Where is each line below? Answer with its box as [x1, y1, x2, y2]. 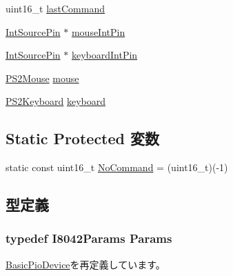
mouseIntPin [71, 24, 125, 39]
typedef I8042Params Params [6, 230, 172, 247]
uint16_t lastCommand [6, 1, 105, 15]
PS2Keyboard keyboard [6, 94, 106, 108]
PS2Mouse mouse [6, 70, 79, 85]
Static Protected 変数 [6, 128, 160, 149]
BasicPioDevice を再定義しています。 [6, 257, 165, 271]
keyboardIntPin [71, 48, 138, 62]
